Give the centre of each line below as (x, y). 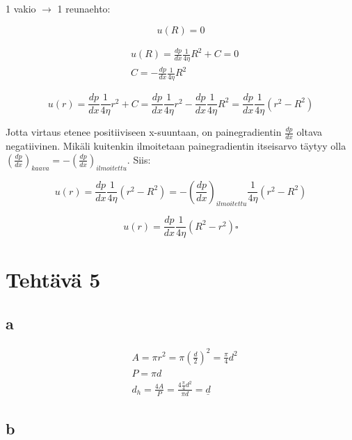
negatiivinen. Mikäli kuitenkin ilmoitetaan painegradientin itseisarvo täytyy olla (176, 146)
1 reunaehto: (84, 8)
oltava (310, 132)
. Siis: (139, 159)
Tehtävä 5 (53, 279)
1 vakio (21, 8)
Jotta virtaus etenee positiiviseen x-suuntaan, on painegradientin (144, 132)
